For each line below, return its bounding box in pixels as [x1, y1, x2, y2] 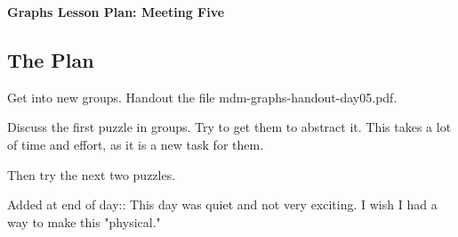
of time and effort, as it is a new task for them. [7, 135, 264, 153]
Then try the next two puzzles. [7, 165, 176, 184]
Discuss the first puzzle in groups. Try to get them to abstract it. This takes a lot [7, 118, 452, 136]
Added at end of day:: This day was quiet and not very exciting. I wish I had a [7, 195, 438, 214]
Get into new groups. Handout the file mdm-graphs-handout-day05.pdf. [7, 87, 398, 106]
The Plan [7, 45, 94, 73]
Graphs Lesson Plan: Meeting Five [7, 3, 225, 20]
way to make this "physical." [7, 212, 161, 231]
